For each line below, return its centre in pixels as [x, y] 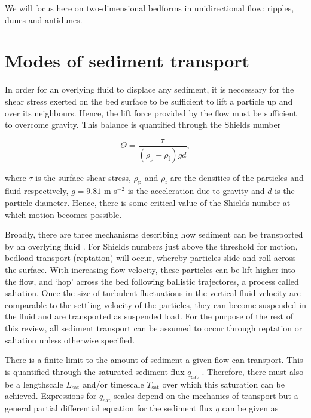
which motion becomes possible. [63, 214]
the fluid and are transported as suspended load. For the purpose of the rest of [149, 316]
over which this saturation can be [223, 384]
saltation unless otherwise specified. [70, 339]
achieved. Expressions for [51, 396]
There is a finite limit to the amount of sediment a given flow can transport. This [154, 360]
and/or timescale [113, 384]
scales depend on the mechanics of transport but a [206, 396]
